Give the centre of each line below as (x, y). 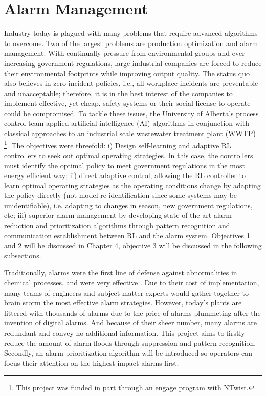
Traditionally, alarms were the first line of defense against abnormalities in (121, 272)
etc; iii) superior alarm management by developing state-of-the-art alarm (118, 215)
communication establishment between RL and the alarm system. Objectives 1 (127, 235)
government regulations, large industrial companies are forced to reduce (150, 63)
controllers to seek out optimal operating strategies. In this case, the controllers (129, 155)
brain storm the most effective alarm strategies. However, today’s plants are (123, 303)
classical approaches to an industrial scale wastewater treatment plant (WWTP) (130, 133)
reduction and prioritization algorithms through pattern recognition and (117, 225)
